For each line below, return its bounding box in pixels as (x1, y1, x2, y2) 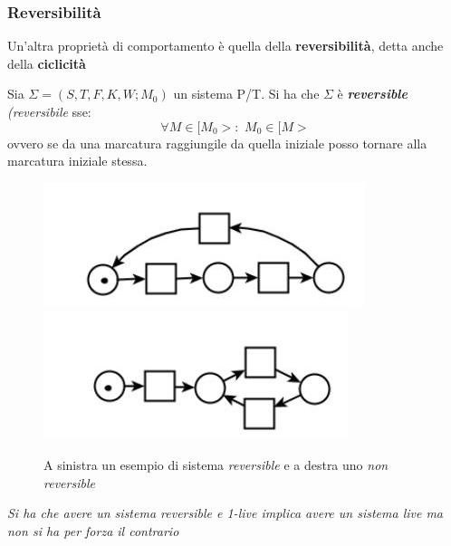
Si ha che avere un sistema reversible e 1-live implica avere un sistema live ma (7, 503, 444, 522)
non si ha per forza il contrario (7, 521, 179, 540)
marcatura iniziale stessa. (7, 151, 148, 170)
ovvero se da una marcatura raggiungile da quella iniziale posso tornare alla (7, 133, 427, 152)
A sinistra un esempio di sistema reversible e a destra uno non (43, 455, 389, 474)
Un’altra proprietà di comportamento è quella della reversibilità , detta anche (7, 36, 444, 55)
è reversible (337, 84, 408, 103)
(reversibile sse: (7, 102, 91, 120)
